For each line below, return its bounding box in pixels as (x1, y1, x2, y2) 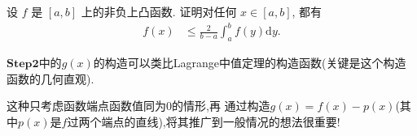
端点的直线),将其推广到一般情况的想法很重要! (101, 113, 340, 130)
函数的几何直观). (7, 70, 94, 87)
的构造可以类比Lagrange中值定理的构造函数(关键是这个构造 (93, 53, 406, 70)
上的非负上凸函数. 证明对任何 (81, 3, 237, 19)
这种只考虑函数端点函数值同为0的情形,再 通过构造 (7, 97, 270, 114)
